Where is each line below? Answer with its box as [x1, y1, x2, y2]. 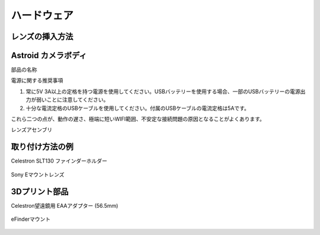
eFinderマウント [11, 215, 51, 223]
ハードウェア [11, 9, 74, 22]
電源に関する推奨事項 [11, 77, 63, 84]
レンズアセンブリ [11, 126, 53, 134]
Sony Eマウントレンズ [11, 171, 65, 178]
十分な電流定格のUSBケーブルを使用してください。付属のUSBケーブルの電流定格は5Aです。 [25, 104, 250, 112]
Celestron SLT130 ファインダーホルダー [11, 157, 108, 164]
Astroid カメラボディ [11, 50, 87, 61]
